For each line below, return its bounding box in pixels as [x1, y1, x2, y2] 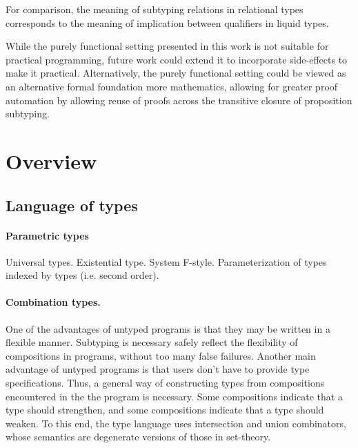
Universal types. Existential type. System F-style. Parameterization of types [6, 254, 327, 269]
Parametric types [6, 228, 89, 242]
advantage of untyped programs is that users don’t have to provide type [6, 362, 310, 376]
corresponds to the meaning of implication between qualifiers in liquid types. [6, 15, 329, 30]
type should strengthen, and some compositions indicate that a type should [6, 402, 324, 417]
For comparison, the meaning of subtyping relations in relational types [6, 2, 304, 16]
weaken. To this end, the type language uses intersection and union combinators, [6, 416, 346, 430]
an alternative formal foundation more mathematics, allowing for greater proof [6, 79, 338, 93]
